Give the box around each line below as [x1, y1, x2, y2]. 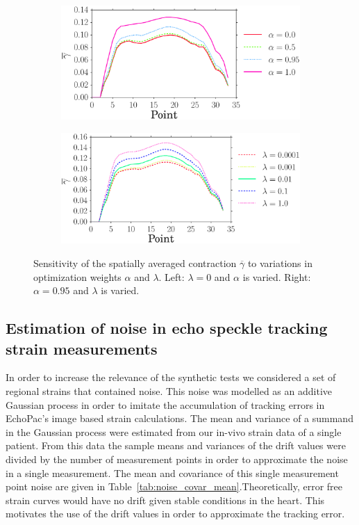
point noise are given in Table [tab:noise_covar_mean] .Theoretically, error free [6, 479, 343, 494]
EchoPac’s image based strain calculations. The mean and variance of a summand [6, 411, 353, 426]
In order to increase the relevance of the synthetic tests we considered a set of [6, 370, 336, 385]
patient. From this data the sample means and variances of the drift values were [6, 438, 346, 453]
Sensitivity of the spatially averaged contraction [33, 256, 237, 270]
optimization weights [33, 269, 122, 284]
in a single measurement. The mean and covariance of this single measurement [6, 465, 339, 480]
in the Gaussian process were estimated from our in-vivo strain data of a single [6, 424, 342, 439]
